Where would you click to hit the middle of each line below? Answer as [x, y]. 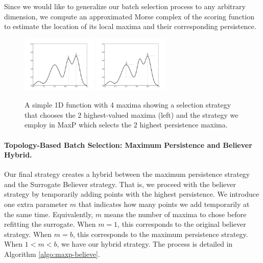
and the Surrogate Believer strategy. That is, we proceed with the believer [120, 184]
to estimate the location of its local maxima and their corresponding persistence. [130, 26]
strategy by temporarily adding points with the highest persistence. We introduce [132, 194]
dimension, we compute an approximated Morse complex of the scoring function [129, 16]
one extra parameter [36, 204]
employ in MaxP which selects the [78, 125]
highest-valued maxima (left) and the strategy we [161, 114]
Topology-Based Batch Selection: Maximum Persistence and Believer [128, 144]
